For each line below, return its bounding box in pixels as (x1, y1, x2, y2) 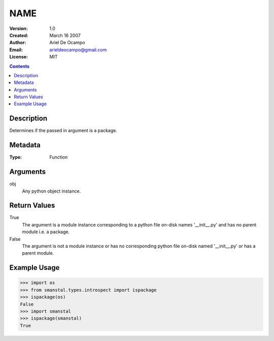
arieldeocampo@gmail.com (49, 46, 107, 53)
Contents (9, 63, 30, 69)
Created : (9, 32, 29, 38)
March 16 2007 (49, 32, 81, 38)
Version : (9, 25, 28, 32)
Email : (9, 46, 23, 53)
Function (49, 154, 68, 160)
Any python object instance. (22, 188, 81, 194)
